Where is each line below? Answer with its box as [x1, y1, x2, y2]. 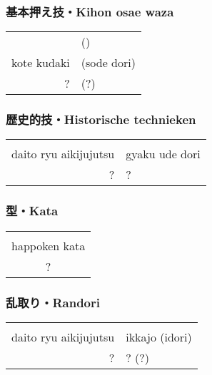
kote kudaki [11, 54, 70, 71]
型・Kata [6, 202, 59, 220]
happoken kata [11, 237, 86, 254]
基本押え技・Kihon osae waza [6, 2, 174, 20]
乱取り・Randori [6, 293, 100, 311]
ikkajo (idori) [126, 328, 192, 345]
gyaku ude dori [126, 145, 201, 163]
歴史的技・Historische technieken [6, 111, 196, 128]
